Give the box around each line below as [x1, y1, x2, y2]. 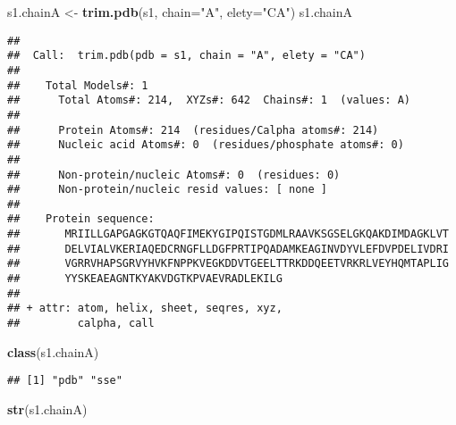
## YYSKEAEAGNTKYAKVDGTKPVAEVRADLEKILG [7, 272, 283, 286]
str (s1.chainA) [7, 399, 88, 418]
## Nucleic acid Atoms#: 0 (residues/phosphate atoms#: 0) [7, 138, 404, 152]
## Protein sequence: [7, 212, 155, 226]
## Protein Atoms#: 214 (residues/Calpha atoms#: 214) [7, 123, 379, 137]
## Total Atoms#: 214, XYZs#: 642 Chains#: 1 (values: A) [7, 94, 411, 107]
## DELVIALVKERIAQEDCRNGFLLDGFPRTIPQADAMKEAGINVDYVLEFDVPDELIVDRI [7, 242, 449, 255]
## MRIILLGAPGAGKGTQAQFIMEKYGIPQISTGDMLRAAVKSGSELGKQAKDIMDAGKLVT [7, 228, 449, 241]
